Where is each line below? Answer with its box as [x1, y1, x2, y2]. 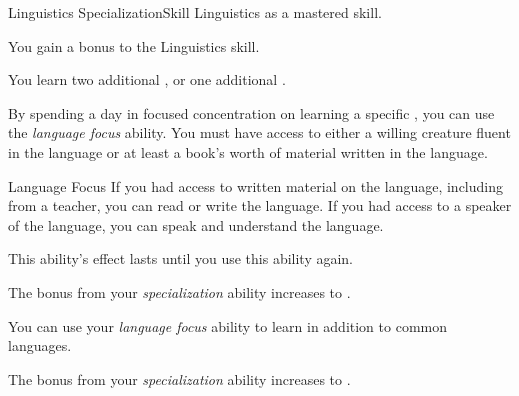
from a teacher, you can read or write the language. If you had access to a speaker [8, 195, 512, 216]
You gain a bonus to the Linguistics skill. [8, 35, 260, 56]
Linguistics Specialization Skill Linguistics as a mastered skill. [8, 2, 382, 22]
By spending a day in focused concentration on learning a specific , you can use [8, 102, 495, 123]
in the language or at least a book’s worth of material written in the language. [8, 141, 488, 162]
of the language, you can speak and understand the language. [8, 214, 384, 235]
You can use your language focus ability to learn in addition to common [8, 315, 448, 336]
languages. [8, 335, 72, 356]
